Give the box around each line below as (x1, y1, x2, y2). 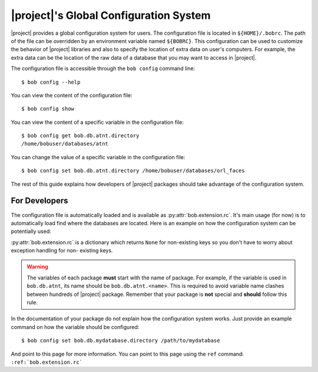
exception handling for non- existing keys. (11, 247, 113, 254)
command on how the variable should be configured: (11, 323, 140, 330)
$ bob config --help (21, 78, 81, 85)
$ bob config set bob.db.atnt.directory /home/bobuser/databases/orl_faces (21, 167, 245, 174)
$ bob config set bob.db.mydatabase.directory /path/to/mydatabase (21, 337, 220, 344)
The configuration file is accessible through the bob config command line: (11, 65, 196, 72)
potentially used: (11, 228, 51, 235)
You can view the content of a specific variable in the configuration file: (11, 118, 184, 126)
